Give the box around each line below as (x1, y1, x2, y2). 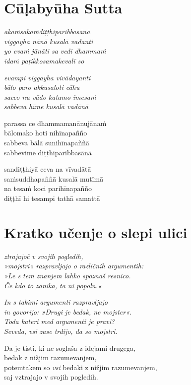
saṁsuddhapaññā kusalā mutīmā (4, 173, 104, 184)
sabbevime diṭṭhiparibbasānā (4, 147, 92, 157)
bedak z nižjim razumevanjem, (4, 352, 97, 363)
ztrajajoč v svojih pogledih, (4, 251, 83, 261)
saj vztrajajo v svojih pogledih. (4, 372, 98, 382)
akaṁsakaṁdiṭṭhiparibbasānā (4, 26, 90, 37)
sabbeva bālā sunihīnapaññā (4, 137, 90, 148)
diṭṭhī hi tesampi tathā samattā (4, 193, 100, 203)
